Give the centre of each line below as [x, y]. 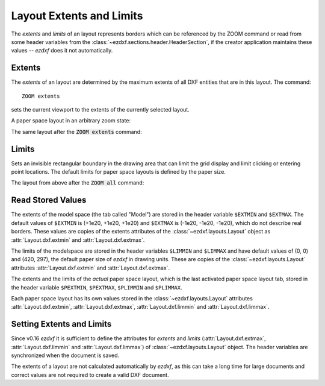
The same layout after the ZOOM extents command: [76, 131]
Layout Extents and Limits [77, 16]
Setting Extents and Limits [61, 324]
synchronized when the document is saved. [65, 355]
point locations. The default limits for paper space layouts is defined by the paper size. [118, 172]
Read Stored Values [49, 200]
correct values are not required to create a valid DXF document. [90, 375]
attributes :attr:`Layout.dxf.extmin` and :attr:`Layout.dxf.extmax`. [91, 268]
